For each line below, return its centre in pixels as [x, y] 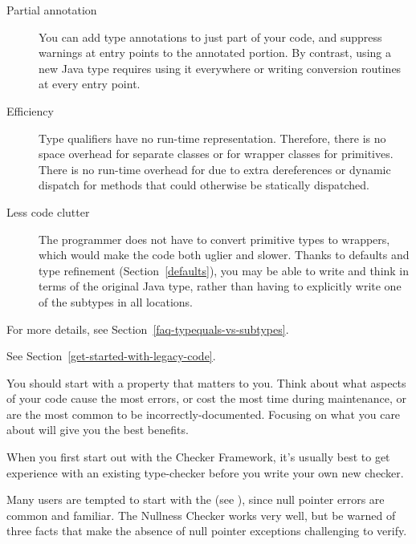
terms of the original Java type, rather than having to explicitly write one [220, 286]
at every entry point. [90, 84]
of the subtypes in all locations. [116, 301]
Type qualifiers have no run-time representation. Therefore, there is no [212, 138]
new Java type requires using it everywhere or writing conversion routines [220, 68]
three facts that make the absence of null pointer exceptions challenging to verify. [207, 531]
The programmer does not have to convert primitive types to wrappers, [214, 239]
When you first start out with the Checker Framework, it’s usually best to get [198, 457]
